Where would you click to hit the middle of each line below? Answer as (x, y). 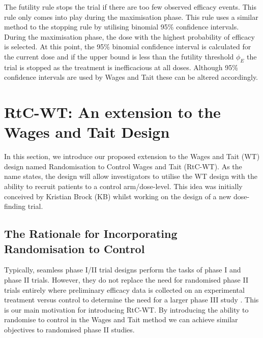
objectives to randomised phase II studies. (69, 329)
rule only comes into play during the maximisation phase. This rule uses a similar (131, 17)
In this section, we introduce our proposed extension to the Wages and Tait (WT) (132, 156)
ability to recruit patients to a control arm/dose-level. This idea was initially (123, 186)
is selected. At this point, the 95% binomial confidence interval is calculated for (128, 47)
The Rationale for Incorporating (91, 234)
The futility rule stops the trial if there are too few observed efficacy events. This (130, 7)
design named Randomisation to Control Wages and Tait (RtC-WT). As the (123, 166)
